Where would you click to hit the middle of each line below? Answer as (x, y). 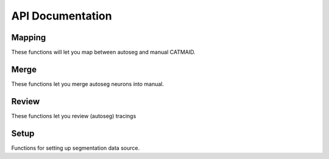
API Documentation (62, 16)
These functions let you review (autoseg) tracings (74, 116)
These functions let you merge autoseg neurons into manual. (88, 84)
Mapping (29, 37)
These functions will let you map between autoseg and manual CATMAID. (103, 52)
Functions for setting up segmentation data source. (76, 148)
